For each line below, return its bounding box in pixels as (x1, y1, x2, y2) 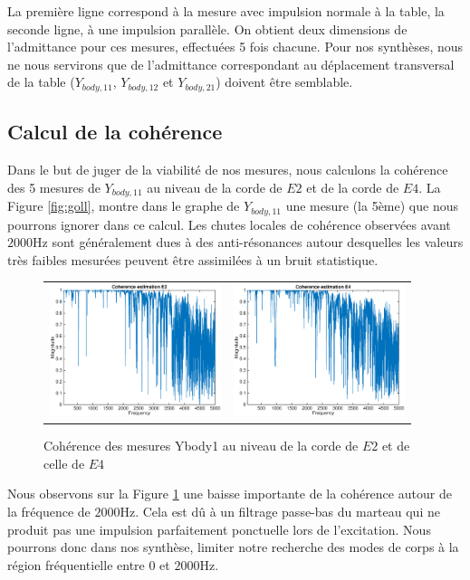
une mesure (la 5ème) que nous (285, 196, 458, 215)
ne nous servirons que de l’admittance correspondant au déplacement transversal (7, 54, 455, 73)
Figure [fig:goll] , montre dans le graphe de (7, 196, 240, 215)
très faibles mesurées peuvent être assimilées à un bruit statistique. (7, 250, 379, 269)
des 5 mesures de (7, 177, 101, 196)
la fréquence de (7, 501, 91, 520)
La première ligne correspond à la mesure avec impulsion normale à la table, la (7, 2, 445, 20)
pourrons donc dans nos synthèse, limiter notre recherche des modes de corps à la (7, 537, 459, 556)
